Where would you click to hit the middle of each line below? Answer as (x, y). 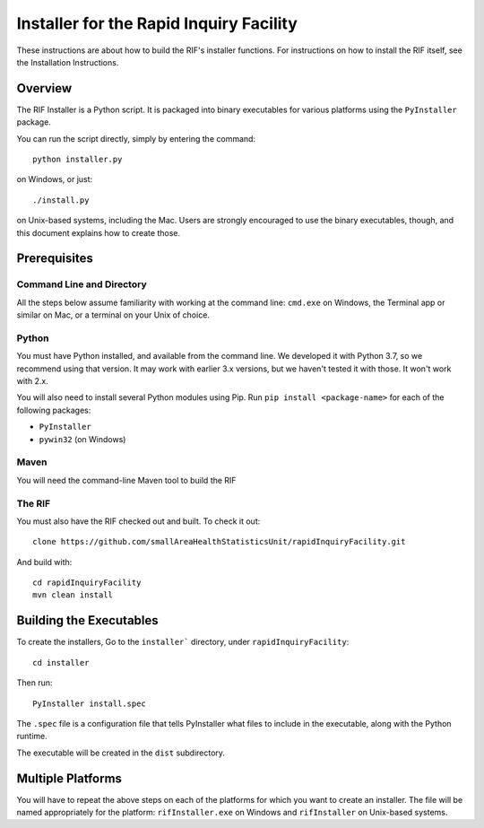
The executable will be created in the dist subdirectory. (121, 753)
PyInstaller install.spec (90, 703)
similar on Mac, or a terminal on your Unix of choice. (113, 315)
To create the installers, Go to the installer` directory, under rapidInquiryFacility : (183, 642)
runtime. (32, 736)
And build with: (44, 562)
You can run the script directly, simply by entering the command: (136, 138)
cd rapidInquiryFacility (87, 583)
